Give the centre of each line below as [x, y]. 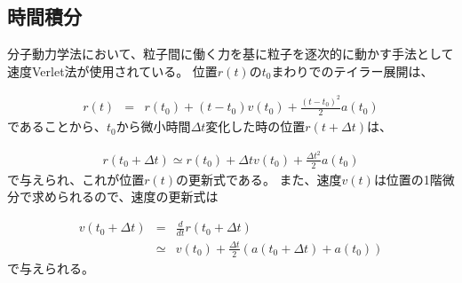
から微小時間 [153, 126]
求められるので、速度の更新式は [125, 197]
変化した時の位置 [255, 126]
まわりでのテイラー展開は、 [352, 71]
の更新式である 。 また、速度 [259, 179]
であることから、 [57, 126]
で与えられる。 [51, 267]
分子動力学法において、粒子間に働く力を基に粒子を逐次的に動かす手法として [231, 54]
